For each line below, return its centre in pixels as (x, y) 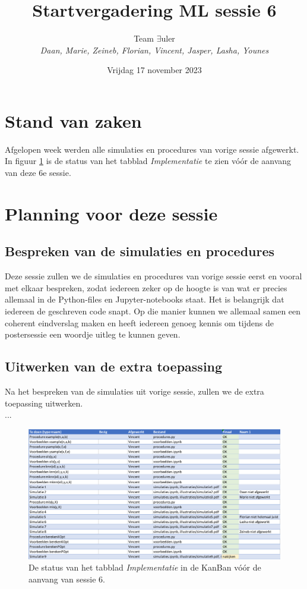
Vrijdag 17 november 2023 (154, 70)
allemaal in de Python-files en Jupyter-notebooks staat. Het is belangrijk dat (145, 299)
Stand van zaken (73, 120)
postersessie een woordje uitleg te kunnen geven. (93, 334)
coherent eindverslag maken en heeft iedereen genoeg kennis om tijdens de (139, 322)
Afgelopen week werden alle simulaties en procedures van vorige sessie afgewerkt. (152, 149)
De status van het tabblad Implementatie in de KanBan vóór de (145, 567)
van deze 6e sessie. (38, 173)
